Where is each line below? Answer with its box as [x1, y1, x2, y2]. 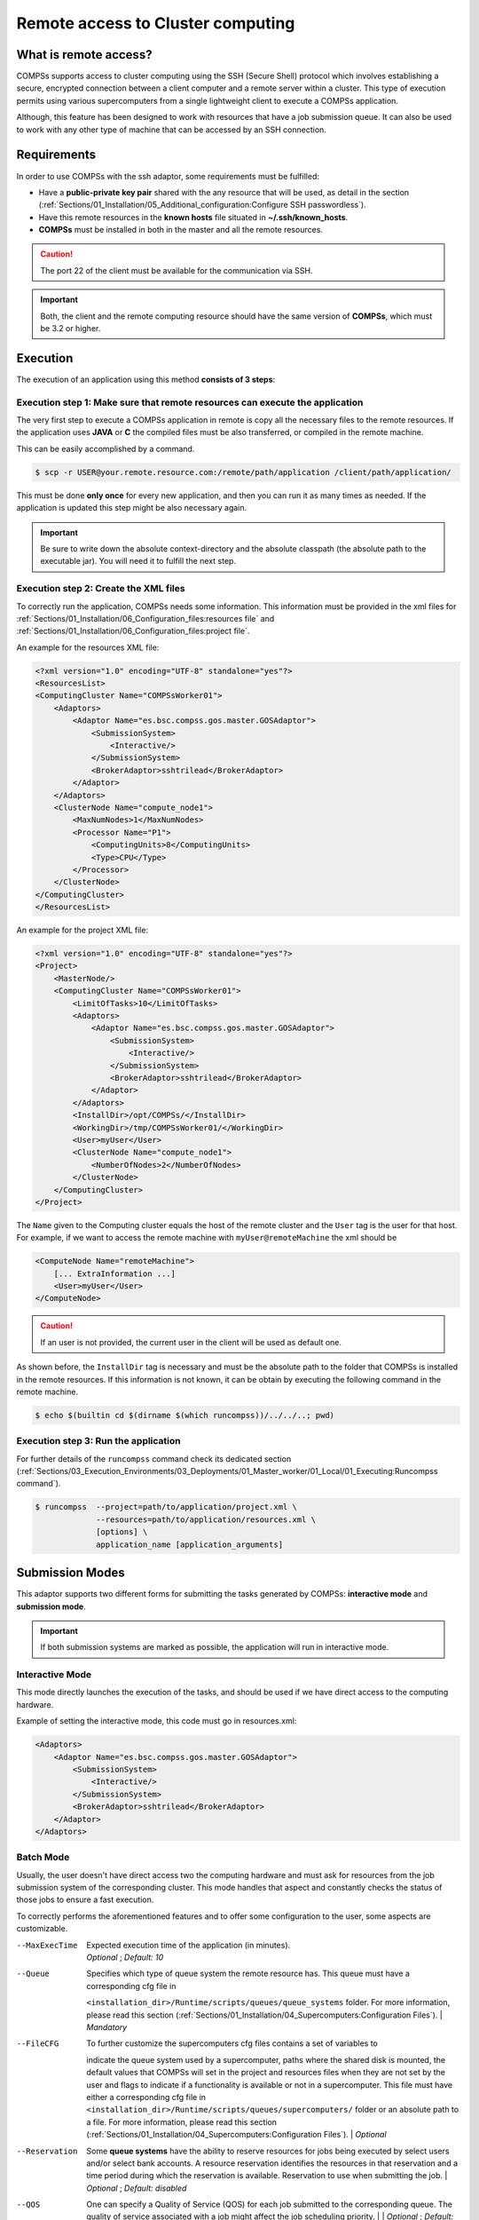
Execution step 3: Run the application [16, 1435, 181, 1447]
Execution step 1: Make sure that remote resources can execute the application [16, 396, 364, 408]
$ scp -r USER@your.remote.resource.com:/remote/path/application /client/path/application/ [35, 467, 452, 477]
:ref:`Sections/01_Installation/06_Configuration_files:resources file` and [16, 613, 275, 623]
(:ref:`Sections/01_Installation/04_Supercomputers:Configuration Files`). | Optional [86, 2129, 387, 2140]
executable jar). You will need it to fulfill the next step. [40, 556, 237, 567]
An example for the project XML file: [16, 924, 149, 936]
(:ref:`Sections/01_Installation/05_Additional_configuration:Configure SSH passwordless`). [38, 200, 367, 210]
